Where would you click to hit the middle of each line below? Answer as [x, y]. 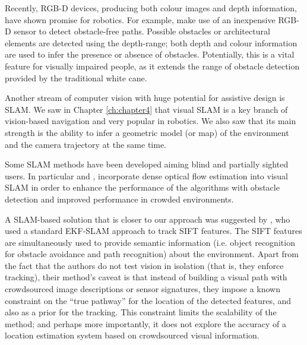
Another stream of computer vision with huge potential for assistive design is [145, 98]
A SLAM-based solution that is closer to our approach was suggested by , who [148, 219]
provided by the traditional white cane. [76, 77]
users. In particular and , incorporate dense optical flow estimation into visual [147, 175]
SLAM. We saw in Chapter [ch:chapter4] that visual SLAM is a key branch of [146, 109]
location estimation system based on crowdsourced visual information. [132, 335]
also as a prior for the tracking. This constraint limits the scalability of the [141, 312]
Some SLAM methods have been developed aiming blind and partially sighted [147, 164]
